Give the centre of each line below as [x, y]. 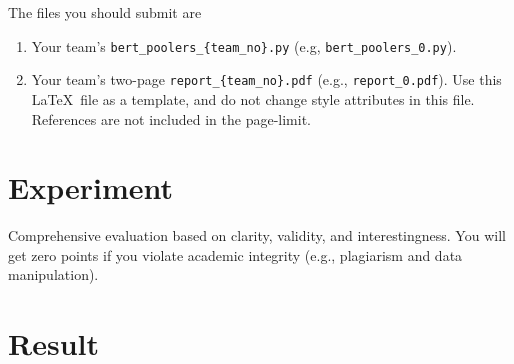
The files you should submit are [105, 12]
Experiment [91, 187]
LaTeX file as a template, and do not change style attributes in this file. [253, 98]
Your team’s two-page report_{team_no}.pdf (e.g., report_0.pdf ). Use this [266, 79]
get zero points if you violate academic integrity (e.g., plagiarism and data [235, 254]
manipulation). [53, 274]
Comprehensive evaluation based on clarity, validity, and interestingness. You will [257, 235]
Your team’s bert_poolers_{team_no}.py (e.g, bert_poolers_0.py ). [244, 45]
